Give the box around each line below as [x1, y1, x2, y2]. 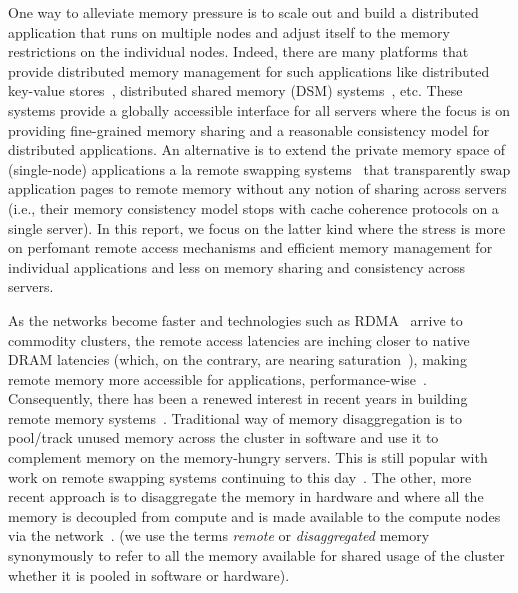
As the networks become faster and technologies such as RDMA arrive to [8, 309, 463, 330]
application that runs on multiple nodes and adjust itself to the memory [8, 21, 450, 42]
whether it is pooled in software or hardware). [8, 564, 290, 585]
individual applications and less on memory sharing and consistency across [8, 256, 465, 277]
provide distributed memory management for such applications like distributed [8, 60, 490, 81]
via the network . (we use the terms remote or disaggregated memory [8, 525, 430, 546]
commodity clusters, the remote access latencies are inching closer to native [8, 329, 470, 350]
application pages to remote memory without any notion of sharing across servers [8, 178, 507, 199]
